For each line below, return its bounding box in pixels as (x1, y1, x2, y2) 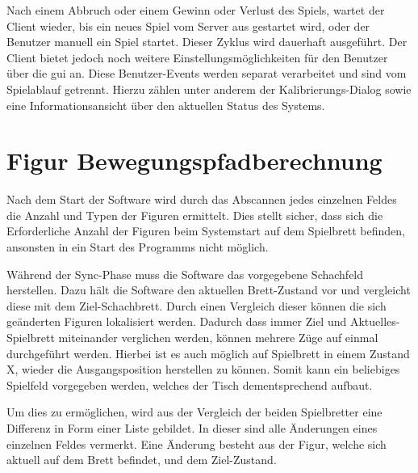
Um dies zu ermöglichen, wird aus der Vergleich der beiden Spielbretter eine (6, 403, 382, 420)
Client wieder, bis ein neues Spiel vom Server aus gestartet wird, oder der (6, 17, 370, 34)
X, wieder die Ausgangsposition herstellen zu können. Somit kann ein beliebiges (6, 361, 400, 378)
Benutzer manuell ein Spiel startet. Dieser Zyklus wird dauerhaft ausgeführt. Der (6, 33, 408, 50)
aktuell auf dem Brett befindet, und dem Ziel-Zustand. (6, 451, 277, 468)
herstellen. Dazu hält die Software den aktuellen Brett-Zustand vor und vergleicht (6, 281, 411, 298)
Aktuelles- (349, 313, 400, 330)
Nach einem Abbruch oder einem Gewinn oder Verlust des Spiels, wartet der (6, 2, 385, 18)
